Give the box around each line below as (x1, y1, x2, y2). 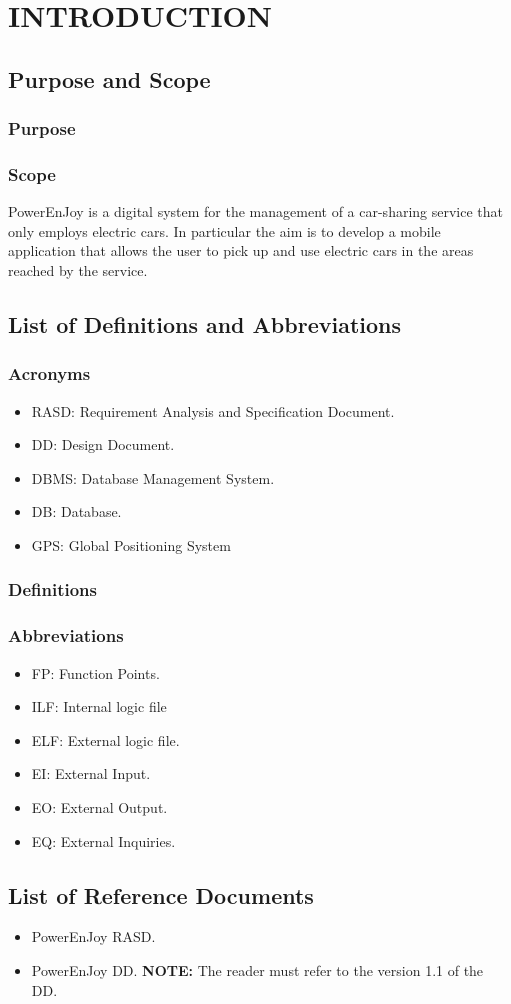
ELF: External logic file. (31, 729, 180, 750)
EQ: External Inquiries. (31, 830, 176, 851)
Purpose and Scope (8, 63, 211, 94)
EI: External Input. (31, 763, 151, 784)
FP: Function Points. (31, 662, 160, 683)
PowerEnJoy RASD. (31, 926, 156, 947)
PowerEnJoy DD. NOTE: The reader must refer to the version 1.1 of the (31, 959, 484, 980)
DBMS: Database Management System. (31, 467, 275, 488)
